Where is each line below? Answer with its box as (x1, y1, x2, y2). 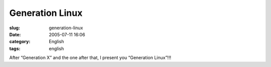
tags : (9, 45, 21, 52)
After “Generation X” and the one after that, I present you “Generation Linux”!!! (9, 55, 172, 61)
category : (9, 39, 31, 45)
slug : (9, 25, 20, 31)
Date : (9, 31, 21, 37)
